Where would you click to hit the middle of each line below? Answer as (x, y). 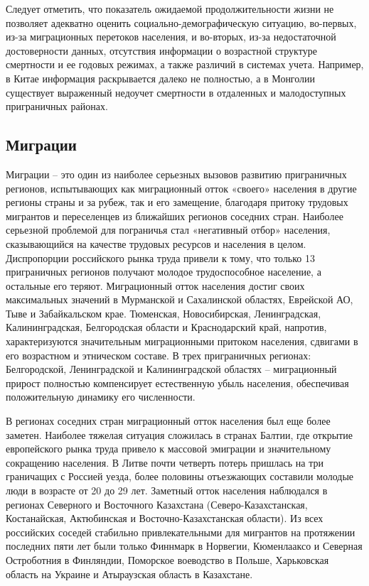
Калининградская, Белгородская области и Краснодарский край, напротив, (166, 327)
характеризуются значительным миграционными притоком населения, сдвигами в (182, 341)
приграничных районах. (57, 106)
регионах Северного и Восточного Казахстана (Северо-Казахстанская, (157, 504)
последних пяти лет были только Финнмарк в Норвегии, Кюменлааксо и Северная (184, 546)
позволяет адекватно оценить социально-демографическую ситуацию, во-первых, (181, 22)
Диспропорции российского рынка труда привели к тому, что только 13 (161, 257)
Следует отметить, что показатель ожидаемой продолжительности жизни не (170, 9)
